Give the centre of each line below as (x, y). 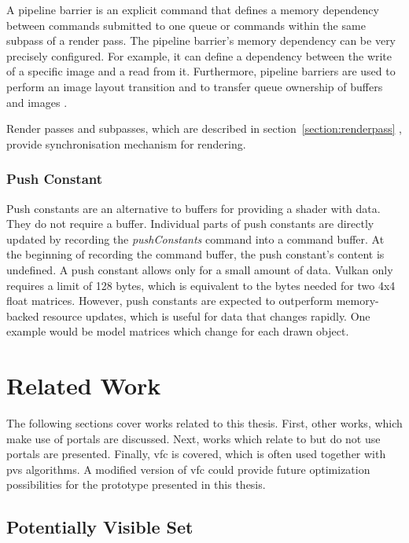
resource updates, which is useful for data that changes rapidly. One (206, 316)
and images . (37, 102)
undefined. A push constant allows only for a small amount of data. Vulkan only (200, 269)
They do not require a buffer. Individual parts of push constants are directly (190, 224)
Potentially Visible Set (100, 527)
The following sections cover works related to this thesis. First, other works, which (204, 423)
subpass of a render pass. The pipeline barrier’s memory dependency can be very (201, 40)
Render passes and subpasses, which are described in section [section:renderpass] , (204, 128)
